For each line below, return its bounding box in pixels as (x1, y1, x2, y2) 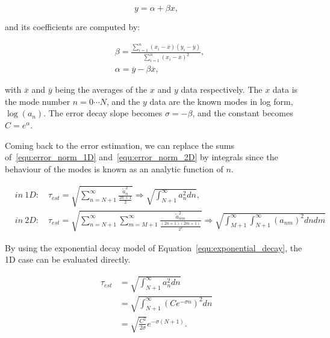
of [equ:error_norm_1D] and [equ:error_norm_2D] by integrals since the (5, 151, 278, 163)
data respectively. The (181, 83, 263, 96)
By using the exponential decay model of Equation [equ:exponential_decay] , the (5, 241, 302, 254)
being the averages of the (55, 83, 148, 96)
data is (272, 83, 298, 96)
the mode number (5, 95, 70, 107)
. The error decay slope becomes (43, 107, 163, 119)
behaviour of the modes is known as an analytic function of (5, 162, 223, 175)
